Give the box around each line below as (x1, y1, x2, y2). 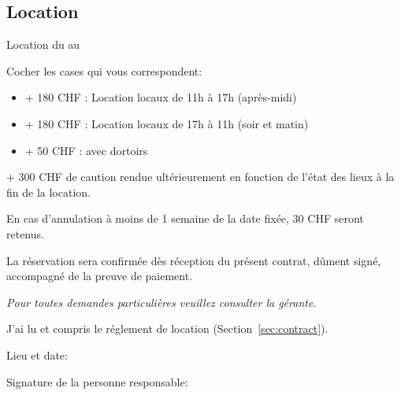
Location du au (6, 36, 80, 53)
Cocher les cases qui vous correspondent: (6, 62, 202, 79)
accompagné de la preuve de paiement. (6, 268, 193, 284)
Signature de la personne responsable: (6, 373, 188, 389)
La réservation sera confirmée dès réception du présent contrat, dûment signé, (6, 252, 381, 268)
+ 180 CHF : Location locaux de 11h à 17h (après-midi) (24, 89, 297, 105)
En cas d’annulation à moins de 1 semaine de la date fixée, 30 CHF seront (6, 210, 364, 227)
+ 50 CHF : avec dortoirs (24, 142, 148, 158)
